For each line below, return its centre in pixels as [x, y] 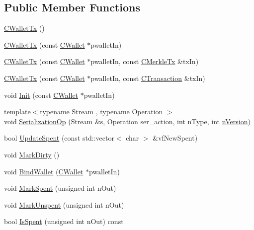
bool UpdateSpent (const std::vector [59, 138]
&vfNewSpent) [175, 138]
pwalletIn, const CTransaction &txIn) [148, 78]
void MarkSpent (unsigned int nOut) [60, 188]
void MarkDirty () [32, 154]
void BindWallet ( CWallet [44, 171]
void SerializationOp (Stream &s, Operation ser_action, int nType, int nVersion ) [127, 121]
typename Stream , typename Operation [101, 112]
